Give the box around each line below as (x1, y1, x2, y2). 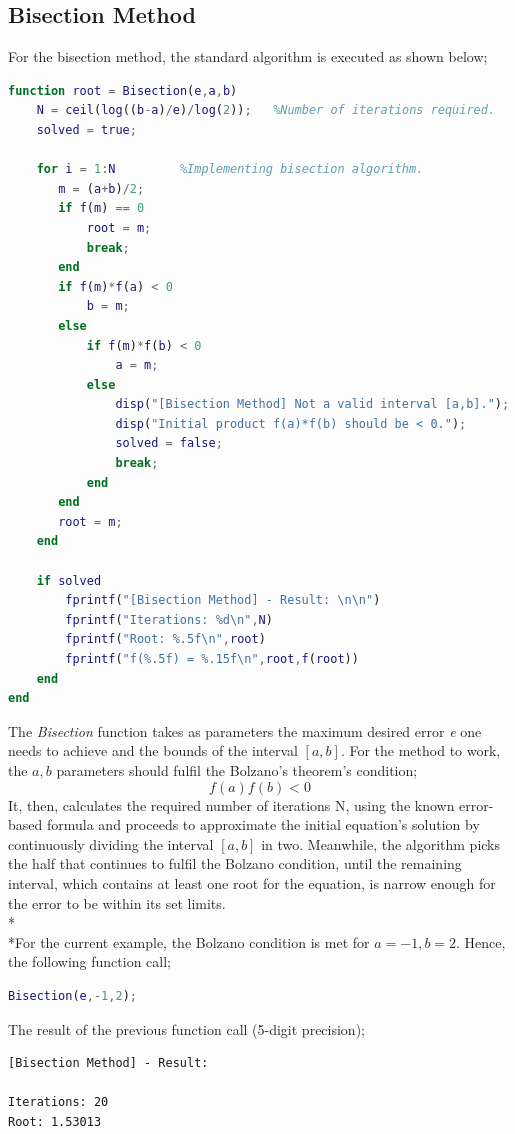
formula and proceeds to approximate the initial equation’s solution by (46, 814, 480, 835)
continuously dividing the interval (8, 833, 214, 854)
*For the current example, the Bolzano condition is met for (8, 931, 370, 952)
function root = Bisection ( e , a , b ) (8, 83, 238, 98)
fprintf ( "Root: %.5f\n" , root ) (65, 632, 266, 647)
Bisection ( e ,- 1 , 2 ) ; (8, 988, 137, 1003)
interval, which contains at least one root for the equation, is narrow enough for (8, 872, 496, 893)
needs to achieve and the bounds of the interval (8, 740, 298, 761)
